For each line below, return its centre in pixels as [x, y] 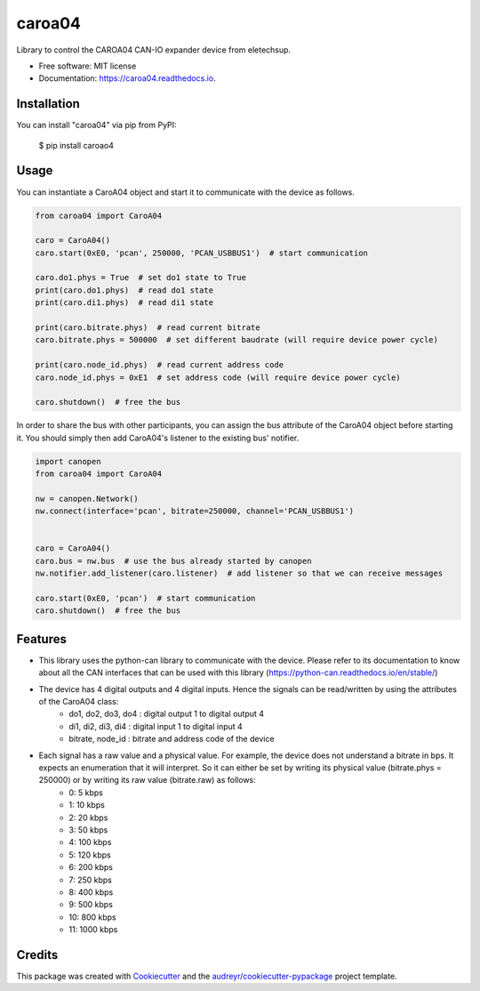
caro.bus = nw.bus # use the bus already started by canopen [173, 561]
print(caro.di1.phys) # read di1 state [124, 303]
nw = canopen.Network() [87, 499]
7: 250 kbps [91, 880]
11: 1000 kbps [93, 930]
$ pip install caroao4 [76, 145]
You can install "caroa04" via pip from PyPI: [96, 125]
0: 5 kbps [86, 793]
